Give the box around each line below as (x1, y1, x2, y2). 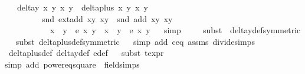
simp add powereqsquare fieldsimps (5, 58, 140, 70)
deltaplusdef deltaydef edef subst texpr (8, 47, 164, 59)
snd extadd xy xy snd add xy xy (41, 12, 173, 24)
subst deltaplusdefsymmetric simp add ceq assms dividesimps (15, 35, 255, 47)
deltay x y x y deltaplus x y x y (17, 1, 148, 13)
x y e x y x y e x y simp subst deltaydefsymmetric (50, 24, 301, 36)
